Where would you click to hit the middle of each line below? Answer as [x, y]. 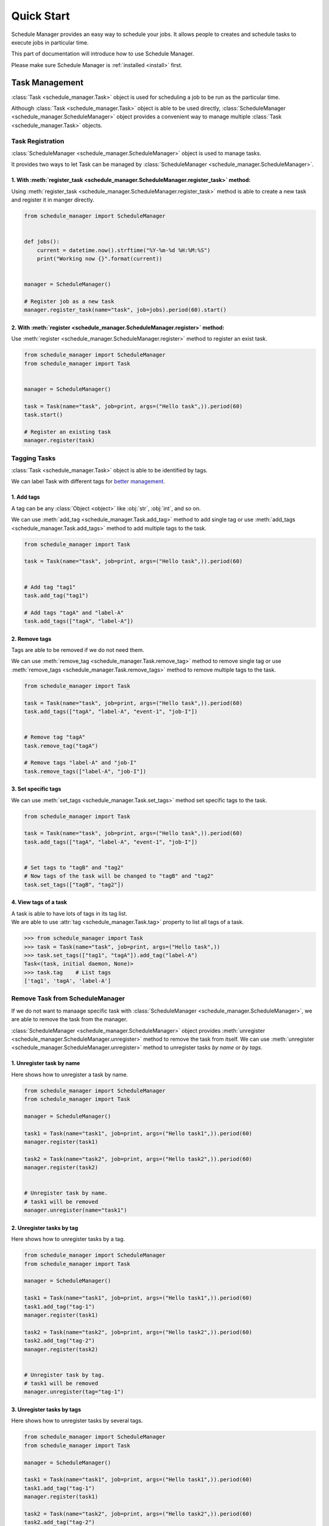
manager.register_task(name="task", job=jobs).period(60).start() [125, 310]
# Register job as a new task [69, 301]
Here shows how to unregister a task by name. [69, 1074]
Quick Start [41, 16]
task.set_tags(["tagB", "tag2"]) [74, 884]
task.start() [44, 415]
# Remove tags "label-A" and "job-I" [80, 763]
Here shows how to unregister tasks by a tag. [68, 1239]
